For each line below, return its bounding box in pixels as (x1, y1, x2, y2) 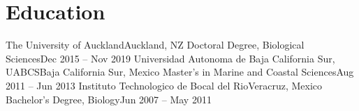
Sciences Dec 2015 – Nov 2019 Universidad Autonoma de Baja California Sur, (6, 51, 335, 65)
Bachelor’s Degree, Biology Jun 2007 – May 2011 (6, 92, 212, 106)
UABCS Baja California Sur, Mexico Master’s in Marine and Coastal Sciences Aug (6, 65, 354, 79)
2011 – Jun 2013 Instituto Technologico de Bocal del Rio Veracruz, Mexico (6, 78, 323, 92)
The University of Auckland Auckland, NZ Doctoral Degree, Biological (6, 37, 305, 52)
